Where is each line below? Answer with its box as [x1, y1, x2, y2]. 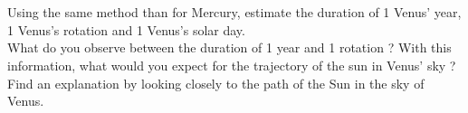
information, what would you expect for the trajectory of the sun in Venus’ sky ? [7, 55, 456, 74]
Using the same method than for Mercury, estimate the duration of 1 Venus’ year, [7, 3, 462, 22]
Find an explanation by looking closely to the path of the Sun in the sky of [7, 73, 425, 92]
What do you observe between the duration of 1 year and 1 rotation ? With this [7, 38, 452, 57]
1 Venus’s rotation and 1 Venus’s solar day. [7, 20, 245, 39]
